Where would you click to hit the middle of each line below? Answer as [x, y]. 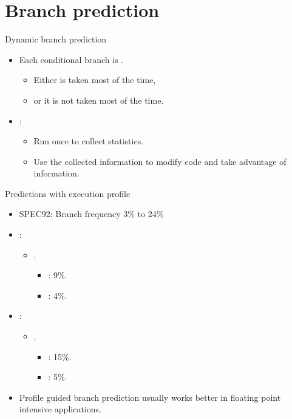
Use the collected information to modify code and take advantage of [160, 161]
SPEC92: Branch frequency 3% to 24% [91, 214]
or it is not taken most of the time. [99, 100]
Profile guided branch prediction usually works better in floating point [150, 397]
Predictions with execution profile [68, 193]
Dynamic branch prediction [56, 39]
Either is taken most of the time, [95, 80]
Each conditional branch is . [71, 59]
